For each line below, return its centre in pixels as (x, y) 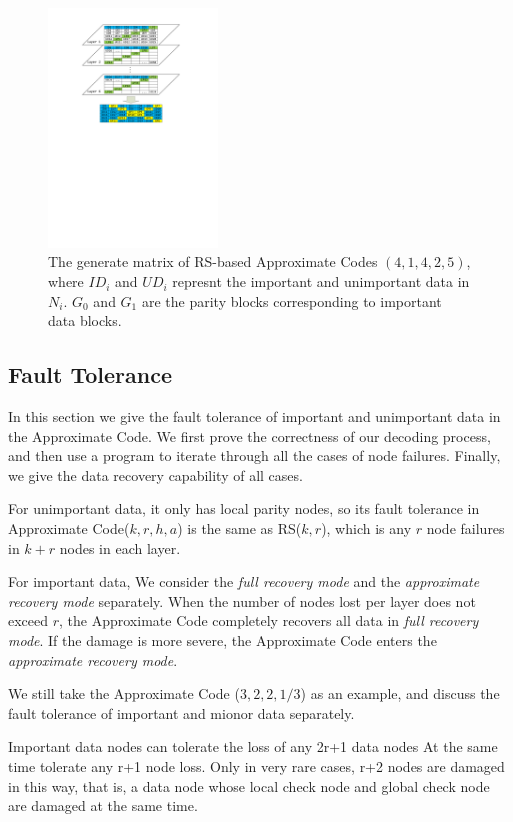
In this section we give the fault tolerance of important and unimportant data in (254, 416)
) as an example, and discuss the (400, 693)
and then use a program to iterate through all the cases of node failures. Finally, (254, 455)
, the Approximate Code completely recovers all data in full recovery (269, 620)
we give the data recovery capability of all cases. (155, 474)
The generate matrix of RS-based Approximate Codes (213, 261)
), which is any (366, 528)
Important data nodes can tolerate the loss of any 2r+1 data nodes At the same (253, 746)
